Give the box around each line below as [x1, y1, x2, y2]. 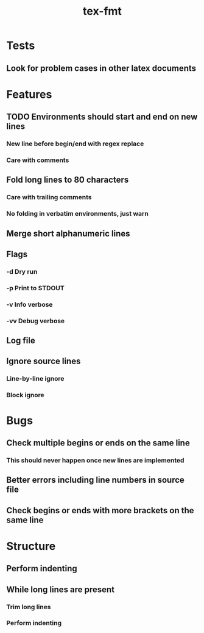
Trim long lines [6, 602, 51, 611]
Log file [6, 335, 35, 346]
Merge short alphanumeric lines [6, 228, 130, 239]
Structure [6, 539, 56, 553]
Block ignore [6, 391, 44, 400]
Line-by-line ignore [6, 375, 65, 383]
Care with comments [6, 156, 69, 164]
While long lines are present [6, 584, 114, 595]
